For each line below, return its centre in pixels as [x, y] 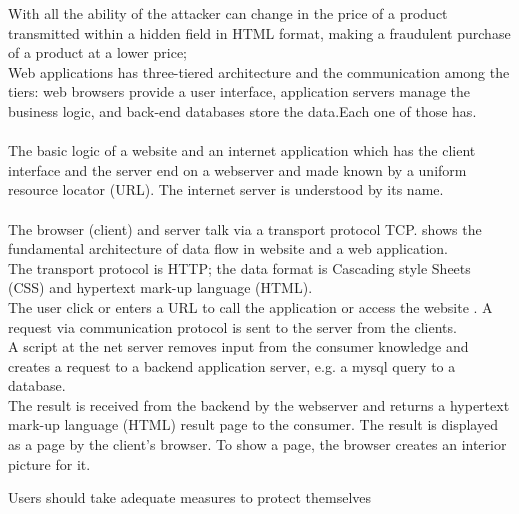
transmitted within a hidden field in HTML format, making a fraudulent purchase [259, 32]
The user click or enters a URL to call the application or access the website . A [250, 306]
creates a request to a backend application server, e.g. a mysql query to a [232, 365]
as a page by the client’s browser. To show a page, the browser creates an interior [257, 444]
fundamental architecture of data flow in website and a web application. [228, 248]
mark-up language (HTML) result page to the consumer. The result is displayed [253, 424]
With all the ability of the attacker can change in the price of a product [228, 13]
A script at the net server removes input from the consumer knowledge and [238, 346]
